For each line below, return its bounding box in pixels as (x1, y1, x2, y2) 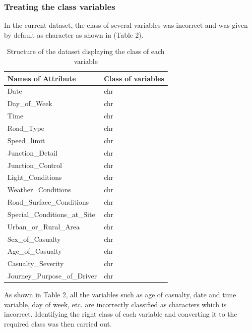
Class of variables (104, 73, 164, 83)
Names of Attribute (7, 73, 76, 83)
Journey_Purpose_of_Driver (7, 271, 97, 281)
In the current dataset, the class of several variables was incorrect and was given (4, 20, 248, 30)
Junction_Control (7, 160, 62, 170)
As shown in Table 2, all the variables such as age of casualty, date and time (4, 289, 236, 300)
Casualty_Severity (7, 258, 64, 269)
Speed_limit (7, 135, 45, 145)
